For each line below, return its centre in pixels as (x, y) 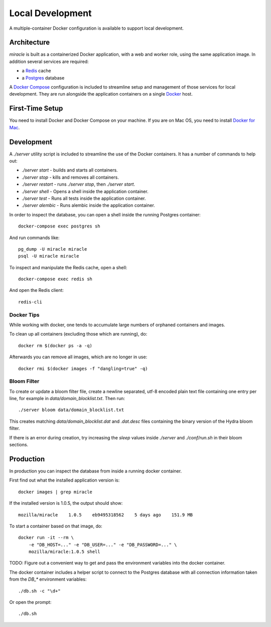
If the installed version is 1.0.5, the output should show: (66, 503)
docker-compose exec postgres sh (59, 226)
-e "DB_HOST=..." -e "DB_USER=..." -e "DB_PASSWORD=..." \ (103, 544)
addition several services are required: (49, 61)
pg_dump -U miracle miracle (53, 249)
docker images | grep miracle (55, 492)
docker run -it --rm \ (46, 538)
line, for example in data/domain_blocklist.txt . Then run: (67, 399)
